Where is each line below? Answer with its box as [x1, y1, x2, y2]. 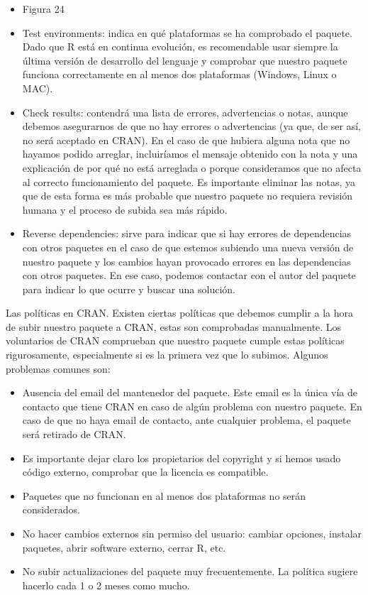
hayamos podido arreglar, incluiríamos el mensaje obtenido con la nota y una [22, 146, 358, 161]
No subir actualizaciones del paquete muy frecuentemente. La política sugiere [22, 564, 358, 579]
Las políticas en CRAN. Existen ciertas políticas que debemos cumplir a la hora [6, 305, 353, 320]
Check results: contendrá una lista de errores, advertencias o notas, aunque [22, 104, 348, 119]
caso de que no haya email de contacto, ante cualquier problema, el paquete [22, 413, 351, 427]
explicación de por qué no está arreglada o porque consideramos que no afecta [22, 160, 362, 175]
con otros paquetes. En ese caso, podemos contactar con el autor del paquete [22, 268, 356, 283]
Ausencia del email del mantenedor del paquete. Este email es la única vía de [22, 385, 357, 400]
